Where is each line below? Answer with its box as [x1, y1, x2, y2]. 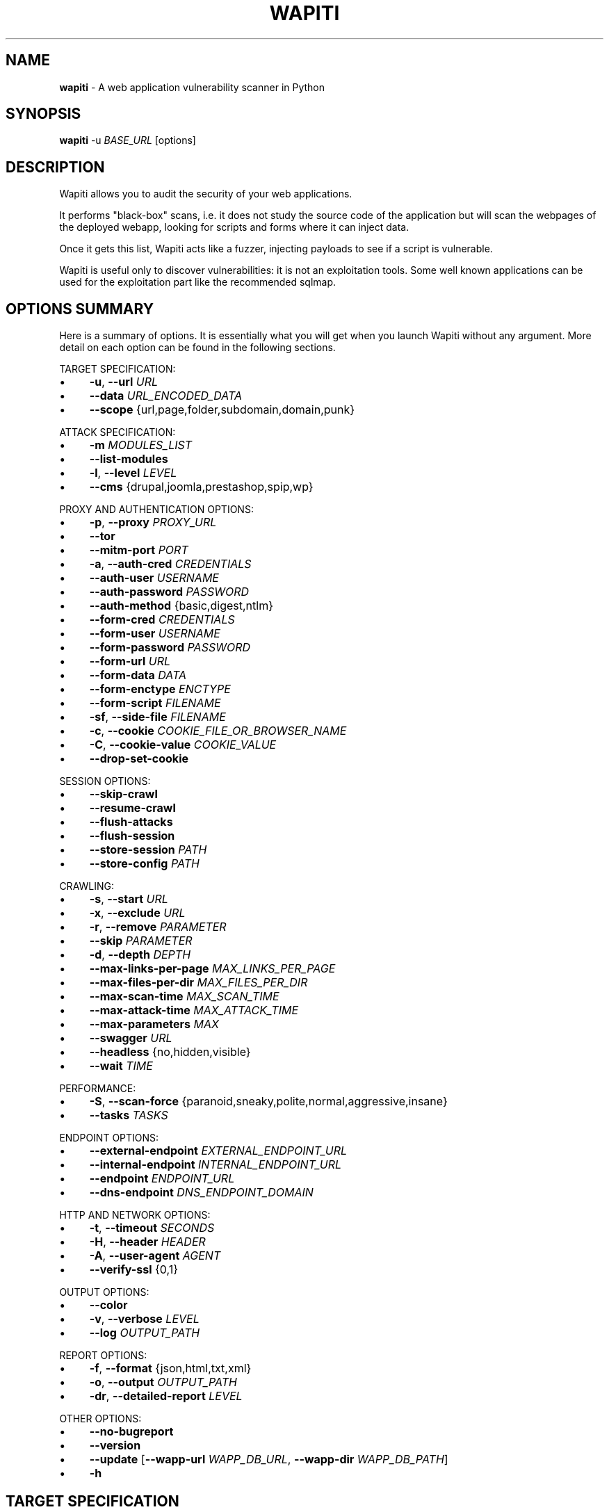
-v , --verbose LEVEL [89, 1312, 200, 1326]
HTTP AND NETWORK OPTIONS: [59, 1209, 211, 1221]
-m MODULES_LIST [89, 438, 193, 453]
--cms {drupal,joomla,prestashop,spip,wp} [89, 480, 314, 494]
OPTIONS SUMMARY [6, 300, 154, 318]
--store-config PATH [89, 856, 200, 871]
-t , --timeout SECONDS [89, 1221, 215, 1235]
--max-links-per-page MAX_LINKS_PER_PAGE [89, 961, 336, 976]
